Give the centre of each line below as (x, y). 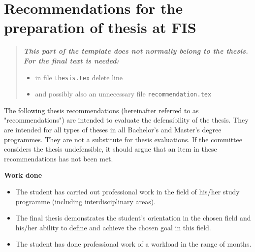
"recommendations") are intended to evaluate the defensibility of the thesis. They (126, 120)
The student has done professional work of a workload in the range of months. (133, 244)
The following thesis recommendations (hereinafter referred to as (101, 110)
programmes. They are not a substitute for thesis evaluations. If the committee (123, 139)
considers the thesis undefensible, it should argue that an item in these (111, 149)
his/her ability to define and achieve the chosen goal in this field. (113, 227)
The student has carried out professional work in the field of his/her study (127, 191)
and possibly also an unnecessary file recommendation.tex (123, 94)
